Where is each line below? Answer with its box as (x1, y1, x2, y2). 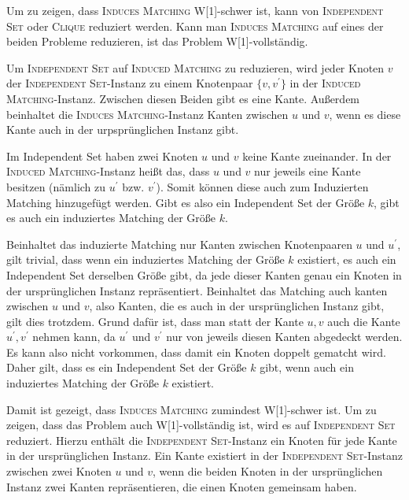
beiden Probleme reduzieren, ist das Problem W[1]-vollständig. (6, 33, 308, 50)
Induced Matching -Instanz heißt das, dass (6, 163, 210, 180)
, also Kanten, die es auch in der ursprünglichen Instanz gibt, (89, 298, 385, 314)
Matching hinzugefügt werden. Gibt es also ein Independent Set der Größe (6, 194, 365, 210)
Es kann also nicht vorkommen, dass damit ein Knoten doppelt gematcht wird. (6, 343, 386, 360)
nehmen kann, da (32, 328, 116, 345)
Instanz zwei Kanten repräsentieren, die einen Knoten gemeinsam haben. (6, 478, 357, 494)
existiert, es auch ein (297, 251, 396, 268)
